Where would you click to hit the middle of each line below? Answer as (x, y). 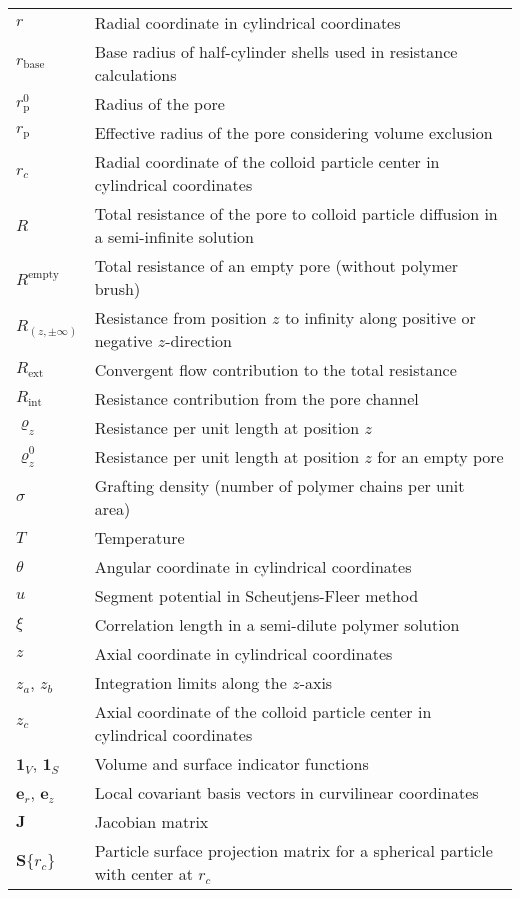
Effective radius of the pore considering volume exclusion (293, 132)
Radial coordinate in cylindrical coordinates (247, 22)
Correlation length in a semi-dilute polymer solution (277, 624)
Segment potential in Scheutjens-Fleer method (256, 595)
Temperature (139, 537)
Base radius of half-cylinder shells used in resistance (276, 51)
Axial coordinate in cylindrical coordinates (243, 653)
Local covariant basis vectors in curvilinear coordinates (286, 792)
